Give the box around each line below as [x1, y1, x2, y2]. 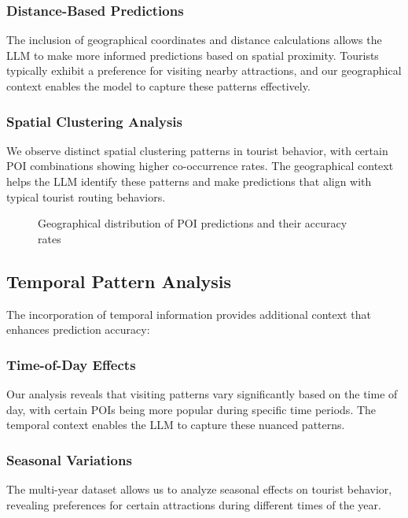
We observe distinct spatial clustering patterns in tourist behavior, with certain [6, 142, 388, 158]
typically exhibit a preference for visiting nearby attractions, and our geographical [6, 62, 402, 79]
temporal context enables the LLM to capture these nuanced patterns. [6, 416, 345, 433]
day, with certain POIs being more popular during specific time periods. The [6, 401, 377, 417]
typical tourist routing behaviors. [6, 188, 166, 205]
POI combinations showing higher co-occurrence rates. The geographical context [6, 157, 394, 174]
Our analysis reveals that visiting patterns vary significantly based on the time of [6, 385, 398, 401]
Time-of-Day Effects [6, 354, 136, 374]
